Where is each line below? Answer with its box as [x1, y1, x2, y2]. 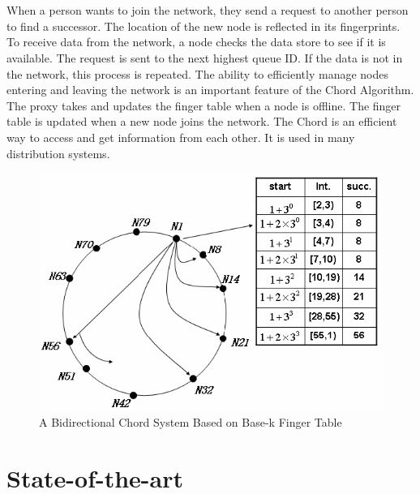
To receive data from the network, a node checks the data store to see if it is [6, 33, 386, 50]
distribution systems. [6, 144, 110, 161]
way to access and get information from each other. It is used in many [6, 128, 355, 145]
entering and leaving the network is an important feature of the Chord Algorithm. [6, 81, 414, 98]
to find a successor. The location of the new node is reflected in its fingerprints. [6, 17, 401, 34]
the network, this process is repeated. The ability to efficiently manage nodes [6, 65, 389, 82]
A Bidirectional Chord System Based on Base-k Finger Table [39, 414, 342, 431]
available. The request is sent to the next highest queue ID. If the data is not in [6, 49, 403, 66]
